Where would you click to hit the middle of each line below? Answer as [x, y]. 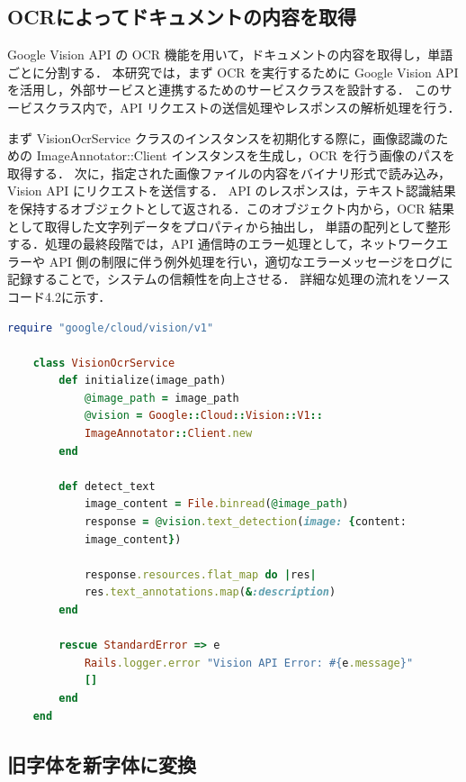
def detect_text [107, 486]
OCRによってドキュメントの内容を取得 [182, 17]
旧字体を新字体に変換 [102, 764]
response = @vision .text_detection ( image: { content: [245, 522]
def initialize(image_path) [143, 381]
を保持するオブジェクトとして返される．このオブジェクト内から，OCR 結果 [231, 208]
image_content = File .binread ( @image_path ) [216, 504]
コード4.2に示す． [59, 296]
